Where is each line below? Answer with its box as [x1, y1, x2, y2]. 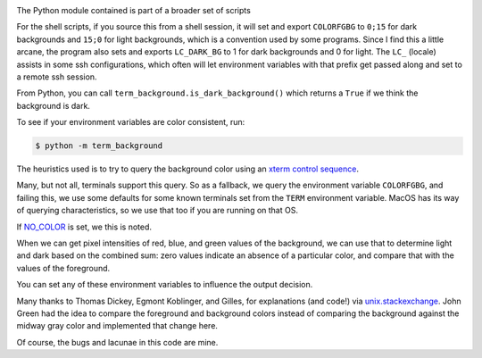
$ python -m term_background [35, 141, 163, 151]
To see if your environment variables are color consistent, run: [16, 117, 245, 128]
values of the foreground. [16, 262, 111, 273]
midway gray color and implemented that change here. [16, 321, 219, 331]
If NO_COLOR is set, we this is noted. [16, 221, 152, 232]
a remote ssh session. [16, 71, 97, 82]
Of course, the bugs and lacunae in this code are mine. [16, 337, 219, 347]
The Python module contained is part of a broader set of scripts [16, 5, 252, 15]
